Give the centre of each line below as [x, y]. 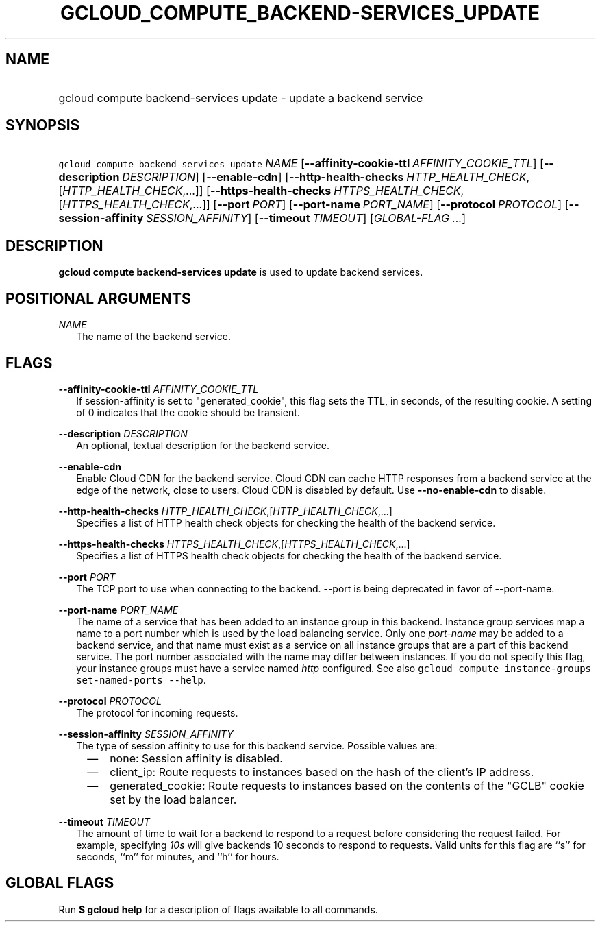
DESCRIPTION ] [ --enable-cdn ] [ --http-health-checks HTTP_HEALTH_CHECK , [326, 177]
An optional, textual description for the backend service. [203, 445]
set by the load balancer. [173, 799]
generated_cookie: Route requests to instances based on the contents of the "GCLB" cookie [347, 785]
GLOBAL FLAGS [60, 883]
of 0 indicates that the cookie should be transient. [188, 412]
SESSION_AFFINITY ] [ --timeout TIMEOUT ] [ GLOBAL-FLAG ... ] [306, 218]
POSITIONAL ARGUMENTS [98, 298]
